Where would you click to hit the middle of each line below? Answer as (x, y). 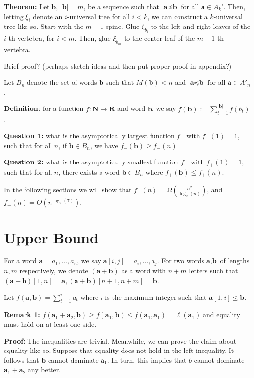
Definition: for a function (44, 108)
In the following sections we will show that (68, 190)
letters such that (214, 270)
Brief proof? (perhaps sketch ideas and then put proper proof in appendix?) (118, 66)
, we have (104, 145)
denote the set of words (62, 82)
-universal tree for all (98, 16)
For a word (20, 260)
